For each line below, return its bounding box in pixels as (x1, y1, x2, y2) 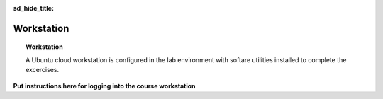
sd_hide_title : (13, 4, 55, 12)
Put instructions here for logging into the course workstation (13, 81, 196, 90)
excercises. (26, 66, 60, 74)
